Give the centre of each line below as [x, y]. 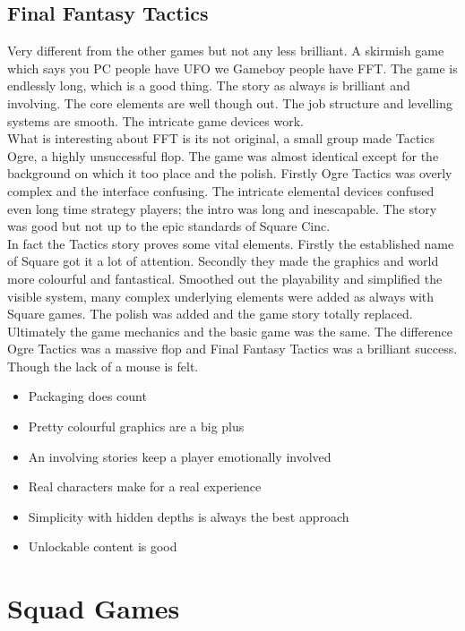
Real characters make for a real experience [145, 486]
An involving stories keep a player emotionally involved [180, 456]
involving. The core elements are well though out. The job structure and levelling [230, 102]
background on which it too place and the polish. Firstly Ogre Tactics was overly [230, 173]
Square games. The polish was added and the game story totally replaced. [210, 314]
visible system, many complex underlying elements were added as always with [221, 296]
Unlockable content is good [103, 546]
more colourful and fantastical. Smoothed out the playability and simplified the [225, 278]
